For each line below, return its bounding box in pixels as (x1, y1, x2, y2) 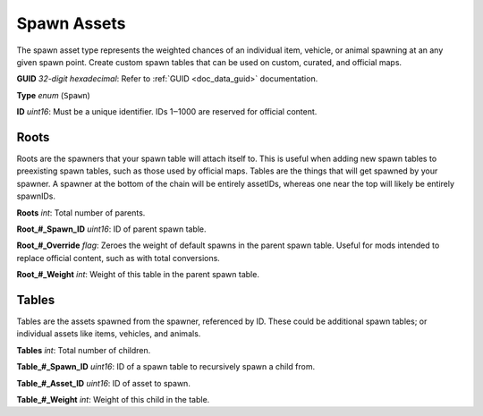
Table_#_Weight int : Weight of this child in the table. (16, 395, 210, 404)
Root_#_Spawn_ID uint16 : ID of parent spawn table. (16, 224, 207, 234)
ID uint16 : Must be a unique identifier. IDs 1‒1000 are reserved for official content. (16, 106, 318, 117)
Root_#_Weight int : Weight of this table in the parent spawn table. (16, 269, 259, 280)
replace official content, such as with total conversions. (16, 252, 221, 263)
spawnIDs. (16, 191, 55, 201)
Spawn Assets (16, 13, 126, 33)
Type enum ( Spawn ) (16, 89, 91, 100)
